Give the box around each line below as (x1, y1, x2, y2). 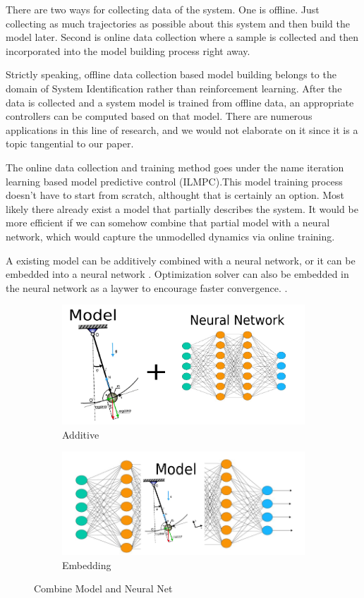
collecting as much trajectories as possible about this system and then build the (6, 16, 350, 30)
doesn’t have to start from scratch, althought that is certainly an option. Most (6, 188, 345, 202)
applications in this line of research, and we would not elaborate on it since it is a (6, 122, 358, 137)
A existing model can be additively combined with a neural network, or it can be (6, 252, 356, 267)
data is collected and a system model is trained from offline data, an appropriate (6, 94, 354, 109)
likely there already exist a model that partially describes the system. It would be (6, 201, 358, 216)
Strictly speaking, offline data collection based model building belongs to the (6, 67, 336, 82)
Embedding (62, 557, 111, 572)
